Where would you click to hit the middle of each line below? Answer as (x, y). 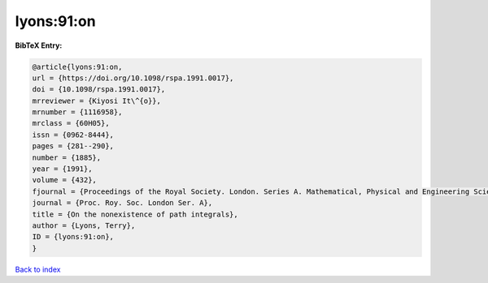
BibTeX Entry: (39, 45)
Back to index (38, 269)
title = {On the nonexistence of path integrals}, (135, 214)
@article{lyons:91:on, (77, 66)
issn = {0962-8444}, (73, 135)
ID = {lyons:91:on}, (73, 237)
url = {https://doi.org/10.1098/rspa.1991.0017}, (133, 78)
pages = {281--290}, (73, 146)
